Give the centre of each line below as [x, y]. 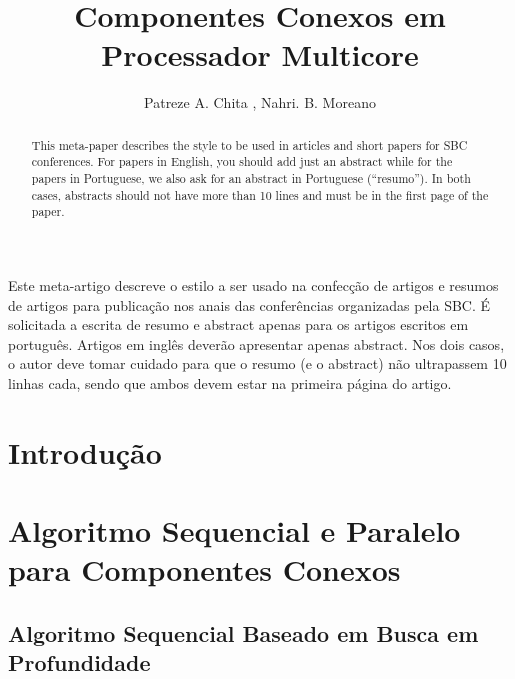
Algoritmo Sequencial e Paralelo [234, 530]
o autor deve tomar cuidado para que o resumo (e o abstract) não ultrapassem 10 [257, 363]
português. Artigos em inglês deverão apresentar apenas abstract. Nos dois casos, [256, 343]
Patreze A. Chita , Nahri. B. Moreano [260, 102]
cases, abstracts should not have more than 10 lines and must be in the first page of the [260, 194]
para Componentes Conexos [204, 569]
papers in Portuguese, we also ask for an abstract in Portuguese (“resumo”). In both [251, 178]
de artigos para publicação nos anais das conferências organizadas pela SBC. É [249, 304]
